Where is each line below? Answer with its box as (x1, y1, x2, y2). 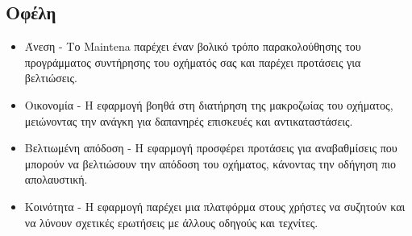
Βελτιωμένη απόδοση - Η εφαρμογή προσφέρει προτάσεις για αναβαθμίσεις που (24, 139, 397, 156)
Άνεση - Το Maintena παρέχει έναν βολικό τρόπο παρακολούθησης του (24, 38, 361, 55)
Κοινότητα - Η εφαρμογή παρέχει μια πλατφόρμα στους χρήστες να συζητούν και (24, 197, 406, 214)
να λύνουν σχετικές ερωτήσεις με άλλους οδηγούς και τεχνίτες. (24, 213, 318, 230)
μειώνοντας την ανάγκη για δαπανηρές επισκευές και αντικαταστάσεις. (24, 112, 353, 129)
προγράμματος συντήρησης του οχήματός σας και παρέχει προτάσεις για (24, 53, 361, 70)
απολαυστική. (24, 171, 88, 188)
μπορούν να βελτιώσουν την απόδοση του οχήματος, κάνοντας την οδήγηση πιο (24, 155, 397, 172)
